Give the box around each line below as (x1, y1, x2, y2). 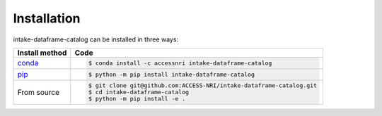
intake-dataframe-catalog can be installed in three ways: (13, 35, 179, 44)
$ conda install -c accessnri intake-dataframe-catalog (88, 59, 272, 67)
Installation (13, 11, 81, 26)
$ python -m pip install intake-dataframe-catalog (88, 70, 255, 78)
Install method (17, 48, 67, 58)
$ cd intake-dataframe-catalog (88, 89, 190, 96)
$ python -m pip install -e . (88, 95, 186, 103)
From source (17, 87, 60, 97)
